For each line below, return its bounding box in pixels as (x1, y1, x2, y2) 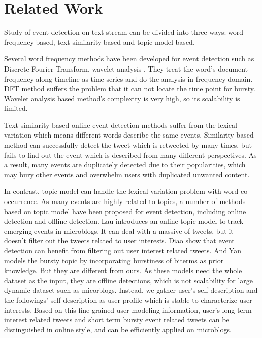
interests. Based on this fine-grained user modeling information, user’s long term (4, 304, 252, 315)
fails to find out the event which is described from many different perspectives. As (4, 149, 257, 160)
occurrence (4, 196, 37, 207)
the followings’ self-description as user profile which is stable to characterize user (4, 294, 252, 305)
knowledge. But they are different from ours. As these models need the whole (4, 265, 242, 276)
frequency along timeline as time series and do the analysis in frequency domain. (4, 73, 253, 84)
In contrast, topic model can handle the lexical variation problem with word (4, 186, 239, 196)
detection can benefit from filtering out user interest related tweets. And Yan (4, 245, 241, 255)
